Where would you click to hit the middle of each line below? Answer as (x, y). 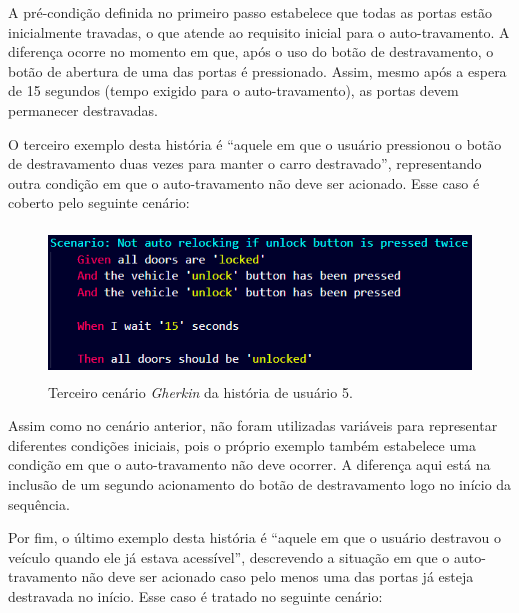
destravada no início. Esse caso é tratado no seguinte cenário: (195, 596)
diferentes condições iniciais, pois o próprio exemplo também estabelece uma (242, 444)
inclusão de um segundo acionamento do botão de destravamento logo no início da (260, 484)
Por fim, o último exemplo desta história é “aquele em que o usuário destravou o (254, 537)
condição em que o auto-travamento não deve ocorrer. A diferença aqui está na (249, 464)
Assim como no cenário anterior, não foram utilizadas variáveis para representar (253, 425)
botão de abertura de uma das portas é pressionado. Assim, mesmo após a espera (257, 70)
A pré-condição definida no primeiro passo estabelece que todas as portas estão (250, 12)
